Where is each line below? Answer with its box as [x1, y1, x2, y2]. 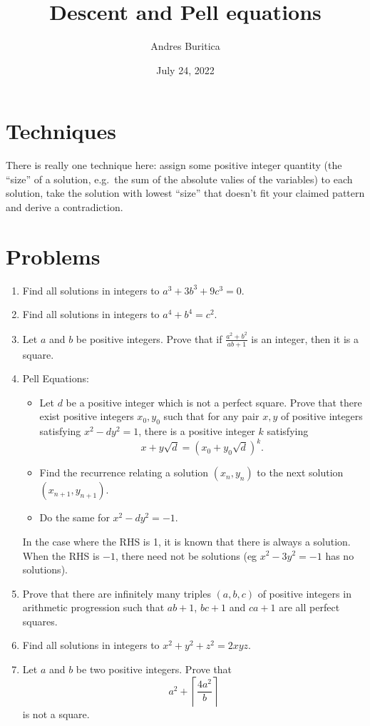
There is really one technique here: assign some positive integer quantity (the [6, 158, 342, 173]
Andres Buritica [150, 39, 220, 53]
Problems [6, 241, 101, 270]
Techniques [6, 116, 116, 145]
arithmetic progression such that [22, 600, 165, 615]
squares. [22, 613, 58, 628]
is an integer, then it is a [251, 331, 359, 346]
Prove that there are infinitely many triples [22, 586, 211, 600]
